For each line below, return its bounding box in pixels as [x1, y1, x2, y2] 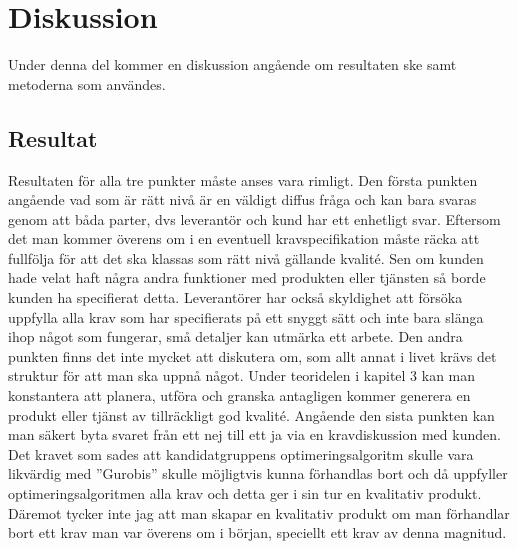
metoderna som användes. [8, 73, 166, 94]
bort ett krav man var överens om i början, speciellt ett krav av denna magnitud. [8, 522, 507, 543]
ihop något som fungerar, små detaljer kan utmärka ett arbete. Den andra [8, 326, 463, 347]
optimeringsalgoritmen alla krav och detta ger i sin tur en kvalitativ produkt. [8, 483, 482, 504]
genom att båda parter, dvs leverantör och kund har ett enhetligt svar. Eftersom [8, 208, 501, 229]
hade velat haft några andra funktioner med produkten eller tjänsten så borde [8, 267, 486, 288]
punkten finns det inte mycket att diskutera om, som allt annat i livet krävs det [8, 345, 497, 366]
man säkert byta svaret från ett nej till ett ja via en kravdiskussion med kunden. [8, 424, 501, 445]
